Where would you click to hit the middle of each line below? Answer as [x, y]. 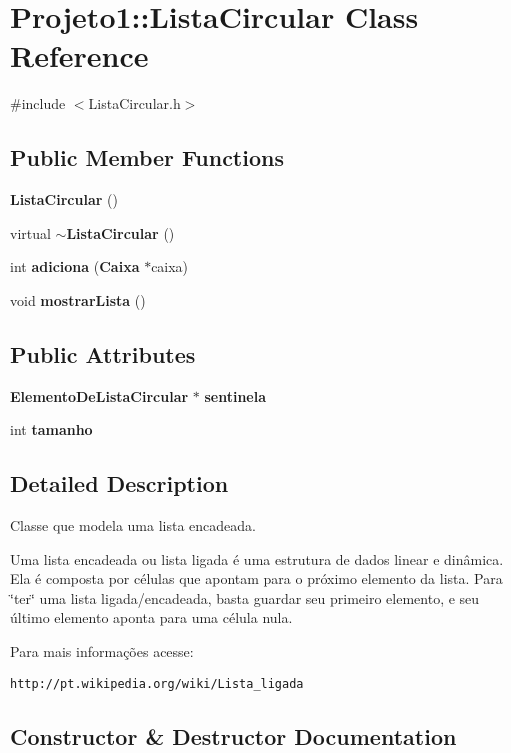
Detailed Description [119, 483]
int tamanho [51, 429]
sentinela [235, 395]
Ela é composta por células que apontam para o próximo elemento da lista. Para [256, 578]
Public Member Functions [147, 157]
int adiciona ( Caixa [75, 266]
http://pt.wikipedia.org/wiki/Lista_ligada [157, 683]
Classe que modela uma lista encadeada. [133, 525]
